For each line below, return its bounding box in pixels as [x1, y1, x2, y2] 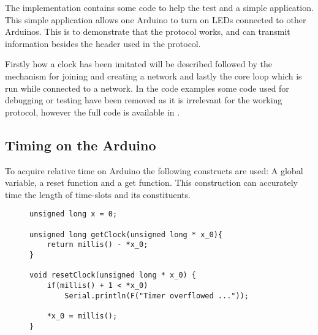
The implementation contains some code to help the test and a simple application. [5, 1, 314, 13]
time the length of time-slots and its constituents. [5, 188, 191, 201]
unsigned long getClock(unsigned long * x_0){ [29, 230, 222, 239]
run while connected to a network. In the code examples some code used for [5, 81, 289, 94]
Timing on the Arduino [5, 135, 156, 154]
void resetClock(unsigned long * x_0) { [29, 271, 197, 280]
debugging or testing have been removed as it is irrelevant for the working [5, 94, 282, 106]
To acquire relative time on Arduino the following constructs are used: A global [5, 164, 303, 177]
